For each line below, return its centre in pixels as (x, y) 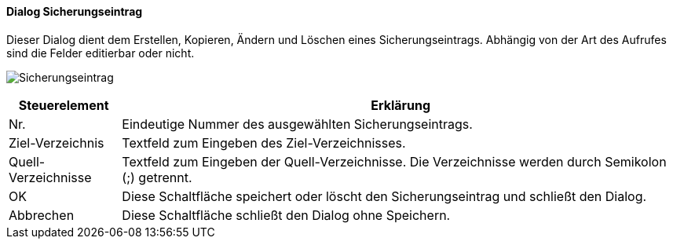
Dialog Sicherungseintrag (75, 11)
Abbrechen (42, 215)
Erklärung (401, 105)
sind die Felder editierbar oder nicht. (101, 53)
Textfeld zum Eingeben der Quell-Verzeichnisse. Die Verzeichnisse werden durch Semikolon (394, 161)
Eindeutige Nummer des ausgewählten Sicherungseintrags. (297, 124)
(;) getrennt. (157, 177)
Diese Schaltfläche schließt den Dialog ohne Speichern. (286, 215)
